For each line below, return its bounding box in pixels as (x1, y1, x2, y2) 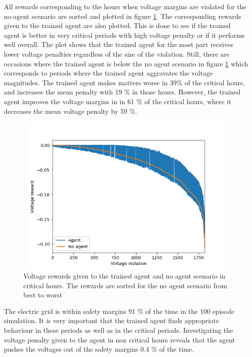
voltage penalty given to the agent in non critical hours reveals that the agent (4, 334, 235, 344)
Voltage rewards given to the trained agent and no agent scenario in (23, 271, 226, 281)
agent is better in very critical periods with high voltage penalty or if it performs (4, 30, 245, 40)
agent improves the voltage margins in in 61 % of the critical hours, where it (4, 96, 232, 106)
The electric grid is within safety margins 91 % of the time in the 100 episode (4, 306, 235, 316)
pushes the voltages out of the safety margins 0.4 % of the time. (4, 344, 194, 354)
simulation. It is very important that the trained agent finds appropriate (4, 315, 219, 326)
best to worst (23, 290, 63, 300)
